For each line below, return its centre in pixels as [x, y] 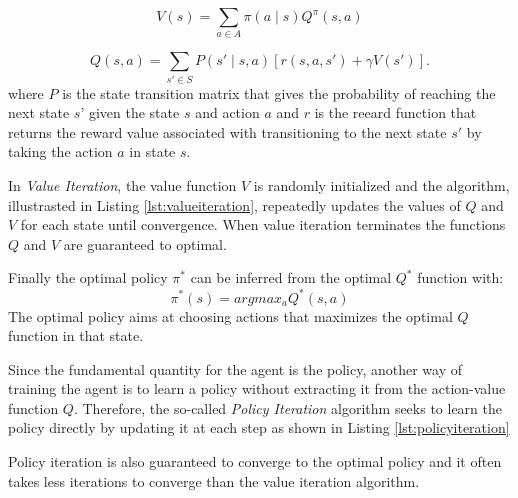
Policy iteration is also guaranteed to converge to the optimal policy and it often [255, 461]
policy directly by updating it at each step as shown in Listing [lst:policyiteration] [259, 427]
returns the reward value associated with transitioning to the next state [227, 131]
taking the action [60, 151]
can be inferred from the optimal [291, 277]
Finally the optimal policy [88, 277]
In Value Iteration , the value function [122, 185]
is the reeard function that [395, 112]
